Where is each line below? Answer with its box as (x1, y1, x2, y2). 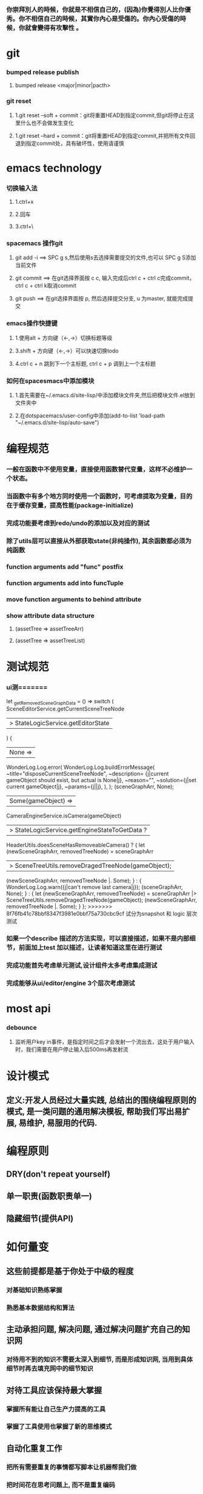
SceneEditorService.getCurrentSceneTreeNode (6, 705, 125, 712)
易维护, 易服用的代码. (18, 1118, 98, 1128)
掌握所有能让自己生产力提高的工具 (6, 1405, 106, 1413)
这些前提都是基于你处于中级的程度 (6, 1266, 134, 1277)
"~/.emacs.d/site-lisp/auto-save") (15, 419, 99, 426)
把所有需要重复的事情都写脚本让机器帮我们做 (6, 1462, 137, 1471)
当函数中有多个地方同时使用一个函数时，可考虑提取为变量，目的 (6, 492, 193, 501)
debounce (6, 1024, 38, 1032)
